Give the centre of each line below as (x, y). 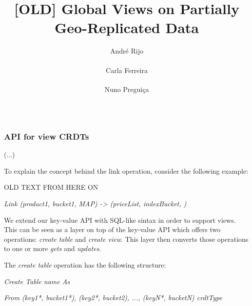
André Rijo (127, 51)
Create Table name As (37, 281)
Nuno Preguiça (127, 89)
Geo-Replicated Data (127, 27)
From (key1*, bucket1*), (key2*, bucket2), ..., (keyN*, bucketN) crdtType (113, 297)
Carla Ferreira (127, 70)
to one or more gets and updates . (53, 248)
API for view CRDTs (47, 136)
